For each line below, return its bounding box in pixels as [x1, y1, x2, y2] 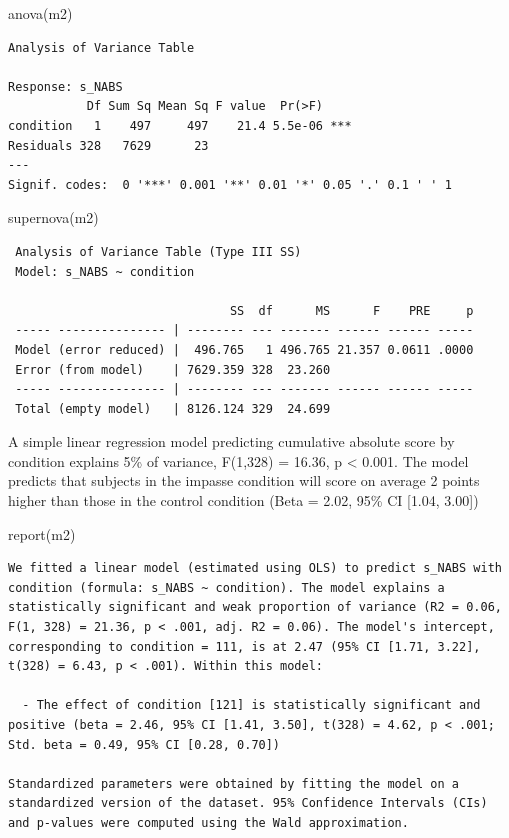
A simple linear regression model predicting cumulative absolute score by [8, 431, 455, 452]
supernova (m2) [8, 207, 99, 228]
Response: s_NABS [8, 79, 123, 94]
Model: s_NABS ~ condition [15, 264, 195, 279]
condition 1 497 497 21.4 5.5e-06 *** [8, 118, 352, 133]
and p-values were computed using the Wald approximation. [8, 815, 409, 830]
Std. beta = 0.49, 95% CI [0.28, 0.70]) [8, 737, 281, 752]
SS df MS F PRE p [229, 303, 474, 318]
